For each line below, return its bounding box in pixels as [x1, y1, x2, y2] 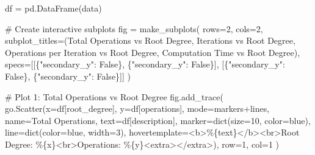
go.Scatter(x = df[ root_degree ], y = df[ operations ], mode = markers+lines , [5, 102, 270, 115]
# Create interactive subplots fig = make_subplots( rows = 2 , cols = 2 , [5, 22, 263, 35]
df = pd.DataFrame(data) [5, 2, 102, 14]
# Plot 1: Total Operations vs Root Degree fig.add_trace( [5, 90, 223, 103]
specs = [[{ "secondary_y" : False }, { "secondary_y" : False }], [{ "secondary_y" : [5, 58, 285, 71]
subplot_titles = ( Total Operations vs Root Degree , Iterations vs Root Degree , [5, 34, 295, 47]
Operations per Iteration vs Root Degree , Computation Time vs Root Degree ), [5, 46, 300, 58]
